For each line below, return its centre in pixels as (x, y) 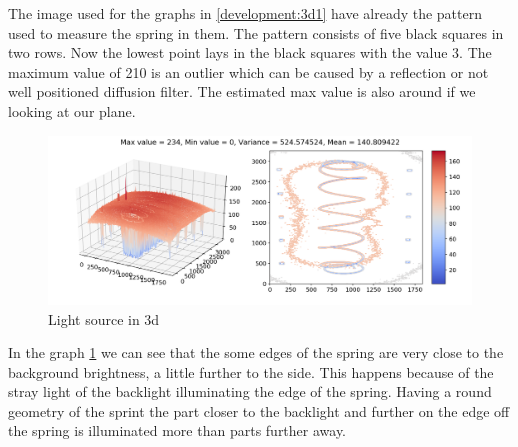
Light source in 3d (104, 318)
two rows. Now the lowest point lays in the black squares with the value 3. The (250, 52)
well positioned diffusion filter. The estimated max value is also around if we (242, 91)
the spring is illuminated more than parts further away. (177, 430)
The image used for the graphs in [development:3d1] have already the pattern (245, 13)
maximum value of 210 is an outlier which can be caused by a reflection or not (248, 71)
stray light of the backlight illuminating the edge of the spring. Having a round (250, 391)
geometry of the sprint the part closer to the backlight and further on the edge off (259, 410)
